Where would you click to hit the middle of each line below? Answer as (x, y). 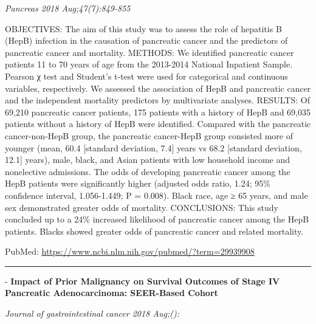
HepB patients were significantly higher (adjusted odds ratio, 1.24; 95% (138, 183)
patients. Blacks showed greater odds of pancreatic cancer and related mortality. (154, 231)
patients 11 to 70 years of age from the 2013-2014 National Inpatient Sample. (149, 64)
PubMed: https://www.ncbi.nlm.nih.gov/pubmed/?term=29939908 (130, 251)
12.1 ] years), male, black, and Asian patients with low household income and (147, 160)
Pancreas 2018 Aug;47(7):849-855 (68, 8)
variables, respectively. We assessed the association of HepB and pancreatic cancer (158, 88)
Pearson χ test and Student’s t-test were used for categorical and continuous (146, 76)
